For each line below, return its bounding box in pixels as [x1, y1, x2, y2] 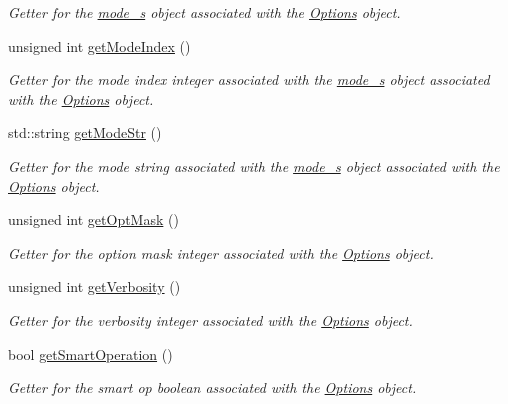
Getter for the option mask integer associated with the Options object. [8, 242, 434, 263]
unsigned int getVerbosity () [8, 276, 181, 297]
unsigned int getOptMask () [8, 209, 179, 230]
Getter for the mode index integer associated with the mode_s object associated [8, 69, 490, 90]
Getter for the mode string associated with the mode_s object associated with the [8, 155, 500, 176]
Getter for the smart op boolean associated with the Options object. [8, 377, 417, 398]
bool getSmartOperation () [8, 343, 173, 364]
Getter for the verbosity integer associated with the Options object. [8, 309, 413, 330]
